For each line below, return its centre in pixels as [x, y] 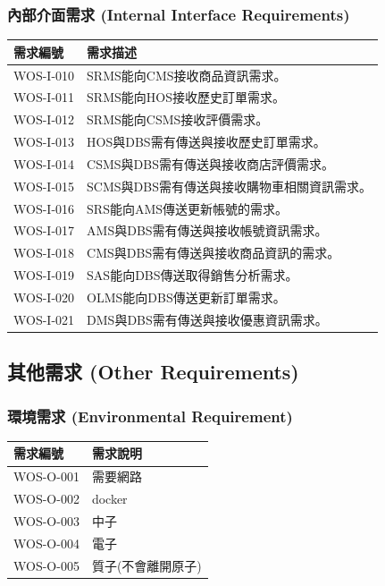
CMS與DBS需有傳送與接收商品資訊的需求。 [213, 253]
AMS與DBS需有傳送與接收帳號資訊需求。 [207, 230]
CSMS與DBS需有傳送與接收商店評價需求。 [210, 163]
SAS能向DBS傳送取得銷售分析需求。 [192, 275]
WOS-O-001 [46, 476]
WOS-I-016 [44, 208]
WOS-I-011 [44, 97]
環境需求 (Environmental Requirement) [150, 416]
